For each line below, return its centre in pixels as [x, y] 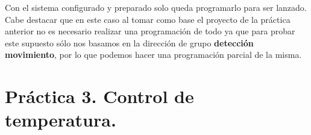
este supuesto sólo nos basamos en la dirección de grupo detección [129, 42]
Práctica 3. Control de [99, 96]
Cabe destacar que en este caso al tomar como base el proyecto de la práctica [148, 19]
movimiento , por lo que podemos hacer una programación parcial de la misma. [153, 55]
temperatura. [61, 120]
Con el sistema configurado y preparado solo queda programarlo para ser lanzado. [156, 7]
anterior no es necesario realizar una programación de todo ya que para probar [150, 31]
